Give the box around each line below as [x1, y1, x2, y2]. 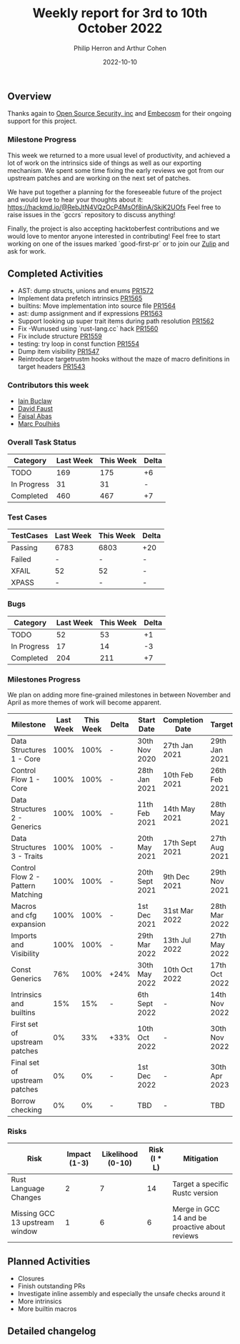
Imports [11, 930, 37, 940]
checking [11, 1105, 42, 1115]
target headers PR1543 [17, 362, 86, 371]
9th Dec [163, 872, 190, 882]
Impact [66, 1149, 91, 1159]
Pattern [11, 880, 36, 890]
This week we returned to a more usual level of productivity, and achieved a [7, 151, 231, 159]
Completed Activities [7, 268, 104, 280]
